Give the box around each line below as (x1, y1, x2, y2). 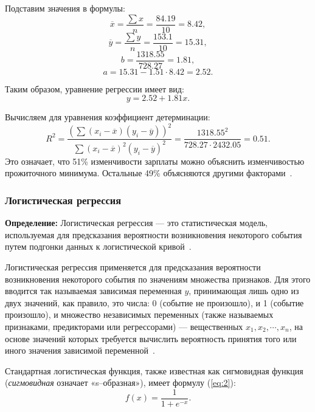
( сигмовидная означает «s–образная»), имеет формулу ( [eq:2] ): (5, 376, 236, 389)
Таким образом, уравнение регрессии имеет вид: (5, 82, 184, 95)
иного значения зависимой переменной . (5, 344, 155, 357)
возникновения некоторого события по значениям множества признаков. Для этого (5, 272, 311, 285)
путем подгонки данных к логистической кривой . (5, 240, 192, 253)
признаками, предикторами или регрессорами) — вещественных (5, 320, 243, 332)
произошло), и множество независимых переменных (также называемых (5, 308, 274, 321)
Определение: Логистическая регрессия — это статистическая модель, (5, 216, 268, 229)
